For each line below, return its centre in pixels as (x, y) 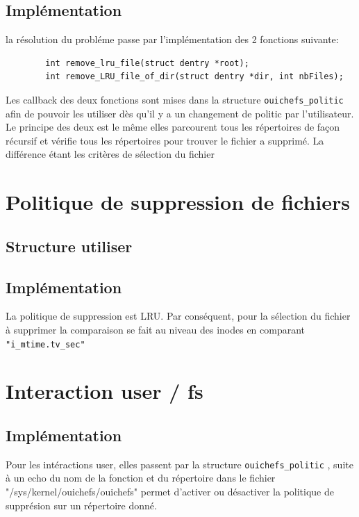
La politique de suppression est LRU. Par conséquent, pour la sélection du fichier (178, 316)
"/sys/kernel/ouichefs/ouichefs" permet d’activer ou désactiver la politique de (170, 492)
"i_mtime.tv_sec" (45, 344)
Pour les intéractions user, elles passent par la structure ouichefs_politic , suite (179, 464)
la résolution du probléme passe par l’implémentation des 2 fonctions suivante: (172, 39)
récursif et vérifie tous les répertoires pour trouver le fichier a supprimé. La (165, 140)
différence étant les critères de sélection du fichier (110, 154)
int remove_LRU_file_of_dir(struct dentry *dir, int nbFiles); (194, 77)
